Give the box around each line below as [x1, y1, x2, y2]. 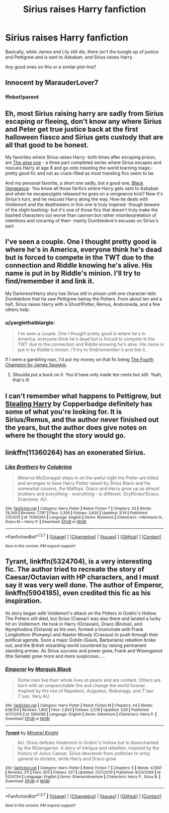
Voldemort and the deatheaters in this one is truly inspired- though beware [5, 201, 160, 208]
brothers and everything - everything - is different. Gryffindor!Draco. [17, 491, 160, 497]
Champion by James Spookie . [5, 362, 67, 368]
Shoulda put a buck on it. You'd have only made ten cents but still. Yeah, [12, 372, 162, 378]
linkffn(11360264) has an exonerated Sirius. [5, 448, 146, 456]
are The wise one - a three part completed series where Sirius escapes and [5, 160, 162, 166]
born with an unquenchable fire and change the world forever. [17, 683, 146, 689]
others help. [5, 307, 30, 313]
